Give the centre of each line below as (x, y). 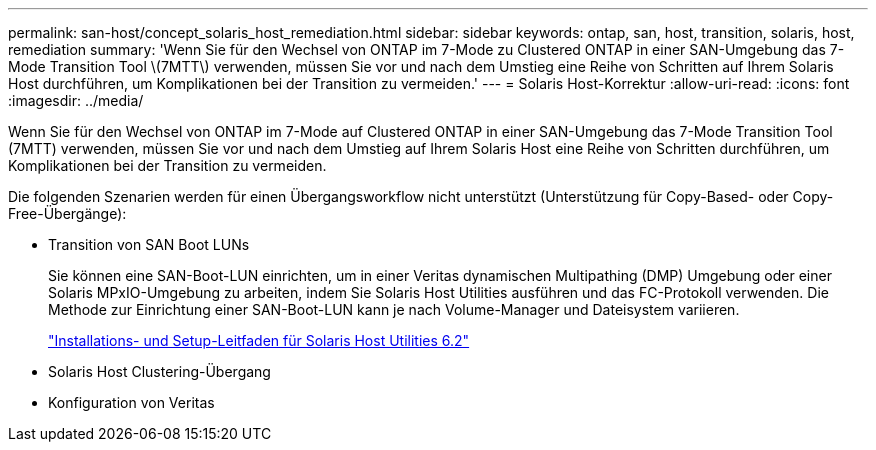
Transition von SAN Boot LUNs (149, 244)
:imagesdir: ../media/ (76, 100)
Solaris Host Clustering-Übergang (159, 371)
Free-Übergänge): (67, 213)
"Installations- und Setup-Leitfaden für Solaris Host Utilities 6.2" (259, 340)
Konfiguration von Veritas (131, 402)
